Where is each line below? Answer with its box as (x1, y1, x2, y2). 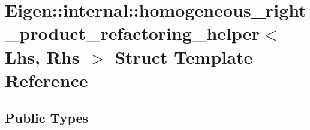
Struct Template (115, 44, 253, 69)
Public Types (5, 109, 89, 127)
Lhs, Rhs (5, 44, 80, 69)
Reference (5, 67, 88, 92)
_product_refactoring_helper (5, 21, 260, 45)
